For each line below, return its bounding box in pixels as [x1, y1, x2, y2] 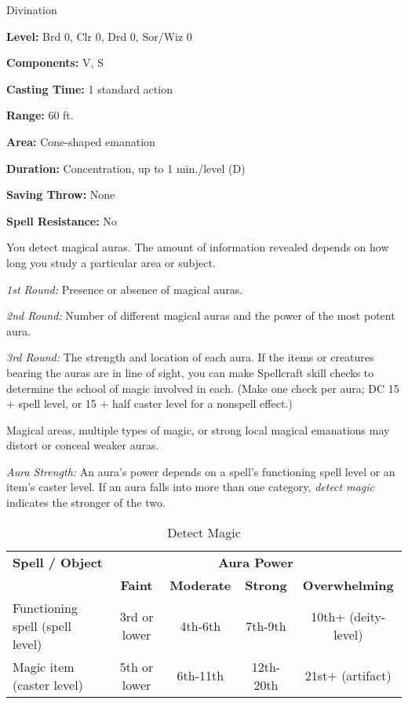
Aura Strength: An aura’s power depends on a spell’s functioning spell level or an [6, 463, 395, 479]
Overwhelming [302, 575, 394, 594]
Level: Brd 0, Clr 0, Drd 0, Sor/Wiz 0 [6, 27, 192, 44]
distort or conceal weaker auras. [6, 437, 159, 453]
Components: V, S [6, 54, 104, 71]
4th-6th [180, 616, 221, 635]
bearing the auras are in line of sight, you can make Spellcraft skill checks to [6, 364, 374, 380]
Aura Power [217, 552, 293, 571]
